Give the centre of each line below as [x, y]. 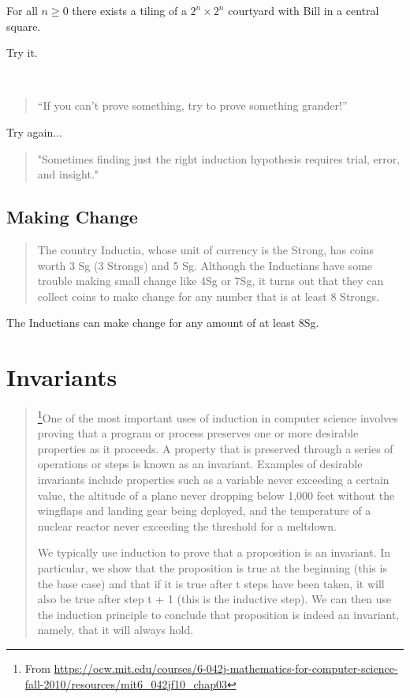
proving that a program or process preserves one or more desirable [198, 433]
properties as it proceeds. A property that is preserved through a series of [215, 448]
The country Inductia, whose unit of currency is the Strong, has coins [206, 249]
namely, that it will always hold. [116, 630]
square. [24, 26]
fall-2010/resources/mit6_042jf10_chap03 [126, 683]
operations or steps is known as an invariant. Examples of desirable [200, 464]
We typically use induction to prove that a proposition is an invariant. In [214, 552]
